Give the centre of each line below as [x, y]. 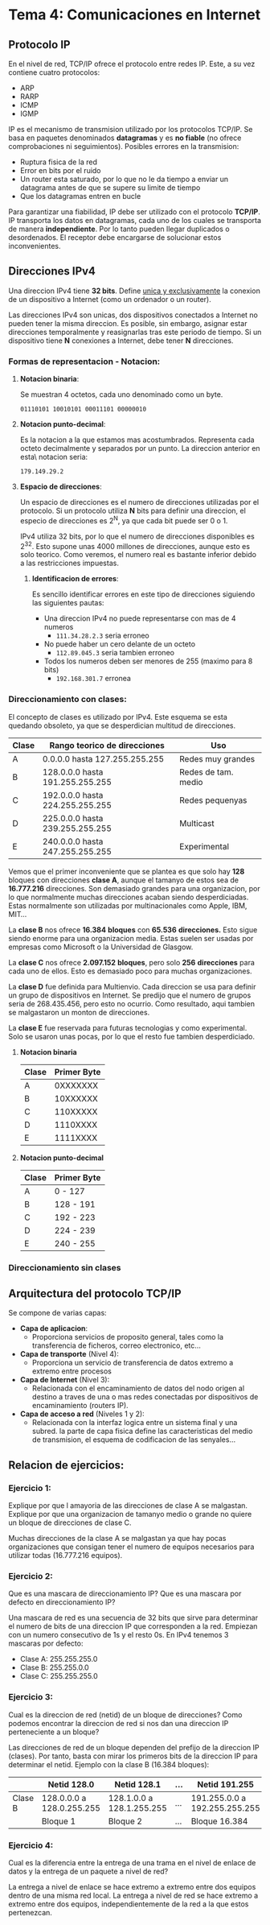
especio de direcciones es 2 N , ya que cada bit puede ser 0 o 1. [124, 520]
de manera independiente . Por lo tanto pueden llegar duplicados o [119, 229]
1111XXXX [76, 1138]
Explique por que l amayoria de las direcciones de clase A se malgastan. [128, 1506]
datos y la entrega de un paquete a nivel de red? [88, 1871]
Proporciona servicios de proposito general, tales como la [127, 1337]
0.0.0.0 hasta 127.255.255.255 [103, 758]
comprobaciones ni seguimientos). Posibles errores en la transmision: [124, 146]
